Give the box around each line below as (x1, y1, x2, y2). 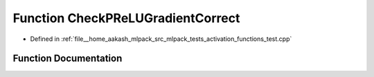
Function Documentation (12, 53, 123, 65)
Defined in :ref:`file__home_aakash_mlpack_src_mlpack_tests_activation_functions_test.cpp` (30, 35, 292, 43)
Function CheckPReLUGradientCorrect (12, 10, 240, 26)
